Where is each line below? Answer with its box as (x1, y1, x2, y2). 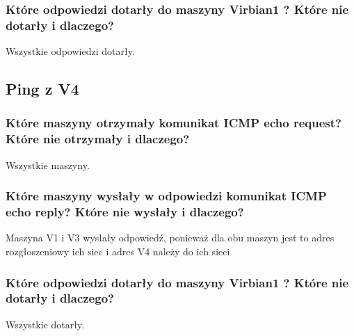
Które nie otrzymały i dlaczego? (6, 130, 190, 147)
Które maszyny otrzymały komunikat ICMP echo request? (6, 114, 341, 131)
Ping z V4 (6, 78, 79, 99)
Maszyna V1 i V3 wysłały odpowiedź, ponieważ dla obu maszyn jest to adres (6, 230, 335, 245)
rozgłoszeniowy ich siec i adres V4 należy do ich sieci (6, 243, 230, 258)
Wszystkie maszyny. (6, 157, 90, 172)
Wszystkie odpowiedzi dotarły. (6, 44, 135, 58)
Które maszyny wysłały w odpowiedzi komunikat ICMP (6, 187, 327, 205)
